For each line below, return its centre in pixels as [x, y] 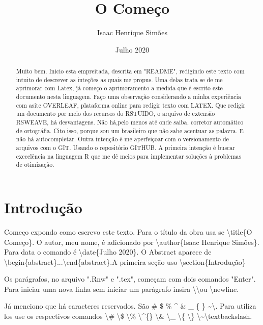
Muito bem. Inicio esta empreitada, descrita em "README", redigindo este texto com [130, 71]
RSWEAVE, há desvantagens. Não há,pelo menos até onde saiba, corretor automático [130, 122]
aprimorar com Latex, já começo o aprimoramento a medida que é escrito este [119, 88]
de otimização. [35, 165]
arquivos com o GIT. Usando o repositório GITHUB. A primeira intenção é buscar [125, 148]
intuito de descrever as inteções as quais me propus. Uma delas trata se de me [119, 79]
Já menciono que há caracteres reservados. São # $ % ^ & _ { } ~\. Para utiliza [130, 306]
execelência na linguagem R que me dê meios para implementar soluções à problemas [129, 156]
